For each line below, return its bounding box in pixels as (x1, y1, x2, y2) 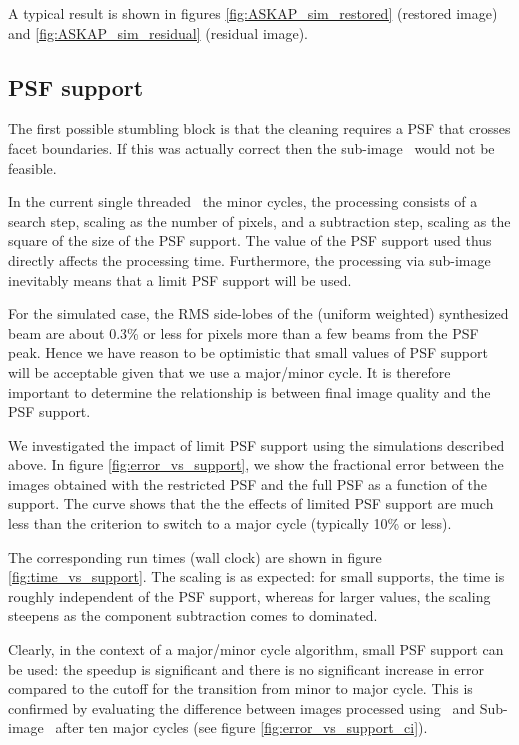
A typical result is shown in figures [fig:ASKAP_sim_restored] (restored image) (8, 3, 498, 23)
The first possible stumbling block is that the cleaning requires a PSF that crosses (8, 118, 511, 139)
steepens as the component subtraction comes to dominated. (8, 605, 378, 626)
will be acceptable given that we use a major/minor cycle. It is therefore (8, 361, 451, 382)
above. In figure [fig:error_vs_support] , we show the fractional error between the (8, 454, 504, 475)
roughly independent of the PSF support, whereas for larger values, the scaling (8, 585, 491, 606)
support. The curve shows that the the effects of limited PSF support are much (8, 493, 494, 514)
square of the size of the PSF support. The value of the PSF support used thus (8, 230, 492, 251)
